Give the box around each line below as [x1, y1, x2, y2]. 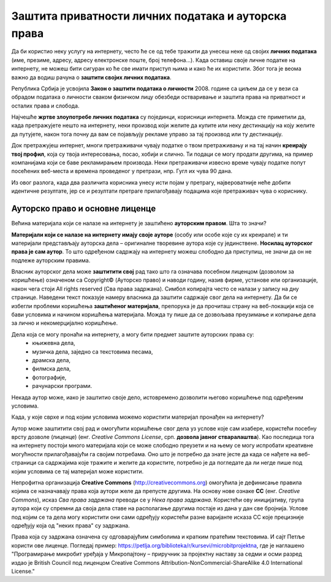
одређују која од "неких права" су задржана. [11, 522, 130, 529]
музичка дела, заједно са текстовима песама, [32, 347, 153, 355]
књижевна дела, [32, 340, 76, 347]
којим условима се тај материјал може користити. [11, 467, 144, 475]
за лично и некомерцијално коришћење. [11, 319, 118, 327]
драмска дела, [32, 356, 70, 363]
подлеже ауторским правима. [11, 257, 91, 264]
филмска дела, [32, 365, 71, 373]
